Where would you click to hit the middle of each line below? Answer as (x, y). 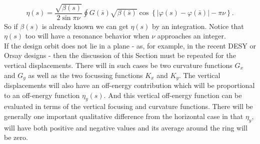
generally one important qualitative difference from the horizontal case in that (124, 116)
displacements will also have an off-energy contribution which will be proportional (129, 85)
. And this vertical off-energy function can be (173, 95)
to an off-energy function (42, 95)
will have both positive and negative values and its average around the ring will (126, 127)
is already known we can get (85, 26)
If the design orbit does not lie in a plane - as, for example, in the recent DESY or (130, 45)
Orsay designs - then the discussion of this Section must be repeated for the (120, 55)
